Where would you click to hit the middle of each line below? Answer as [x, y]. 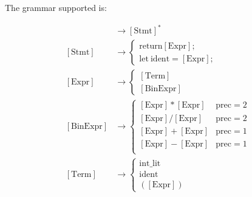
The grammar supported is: [56, 7]
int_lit [150, 164]
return [151, 46]
